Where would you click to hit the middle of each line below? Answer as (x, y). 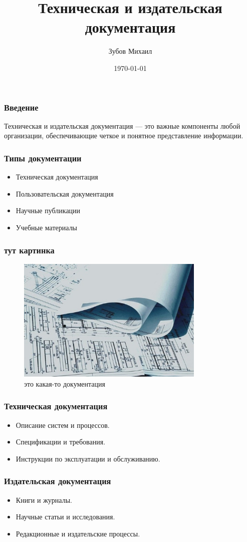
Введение (21, 107)
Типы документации (43, 158)
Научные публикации (48, 210)
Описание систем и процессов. (63, 425)
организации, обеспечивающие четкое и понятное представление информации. (124, 135)
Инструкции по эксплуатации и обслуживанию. (88, 458)
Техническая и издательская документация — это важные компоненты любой (122, 125)
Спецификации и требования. (61, 442)
